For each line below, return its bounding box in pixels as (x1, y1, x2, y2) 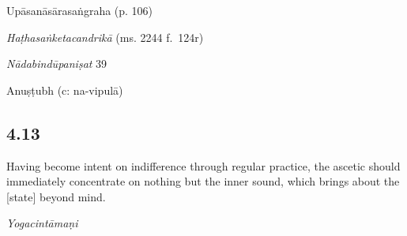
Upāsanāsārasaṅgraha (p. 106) (6, 2, 153, 18)
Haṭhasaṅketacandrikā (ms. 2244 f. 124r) (6, 28, 204, 45)
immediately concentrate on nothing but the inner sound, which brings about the (6, 173, 400, 189)
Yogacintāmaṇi (6, 215, 78, 231)
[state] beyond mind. (6, 188, 106, 204)
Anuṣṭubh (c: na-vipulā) (6, 81, 123, 98)
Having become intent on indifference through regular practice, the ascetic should (6, 157, 401, 174)
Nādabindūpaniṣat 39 (6, 55, 107, 72)
